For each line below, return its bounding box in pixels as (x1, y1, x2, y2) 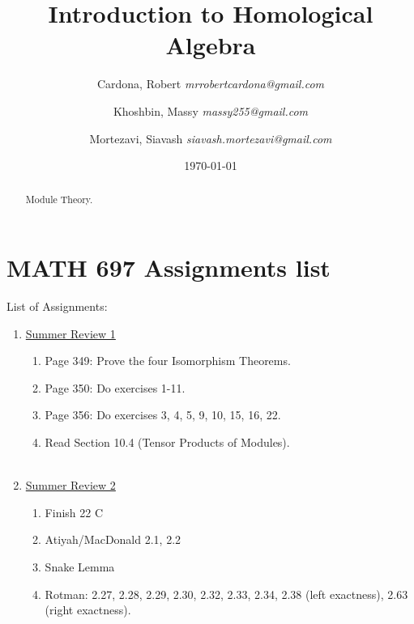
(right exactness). (45, 601, 131, 618)
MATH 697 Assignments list (6, 251, 331, 284)
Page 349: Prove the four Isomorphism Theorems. (45, 352, 291, 369)
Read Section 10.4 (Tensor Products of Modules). (45, 434, 290, 451)
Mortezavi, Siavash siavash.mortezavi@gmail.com (89, 129, 332, 146)
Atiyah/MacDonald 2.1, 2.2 (45, 531, 181, 548)
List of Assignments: (6, 298, 108, 315)
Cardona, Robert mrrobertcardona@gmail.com (96, 75, 325, 92)
